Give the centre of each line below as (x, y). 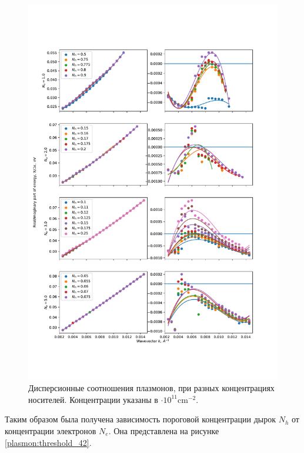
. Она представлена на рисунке (164, 430)
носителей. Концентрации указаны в (93, 399)
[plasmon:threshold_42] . (48, 442)
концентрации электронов (51, 430)
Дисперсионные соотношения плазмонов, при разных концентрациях (151, 388)
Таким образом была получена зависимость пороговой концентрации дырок (141, 419)
